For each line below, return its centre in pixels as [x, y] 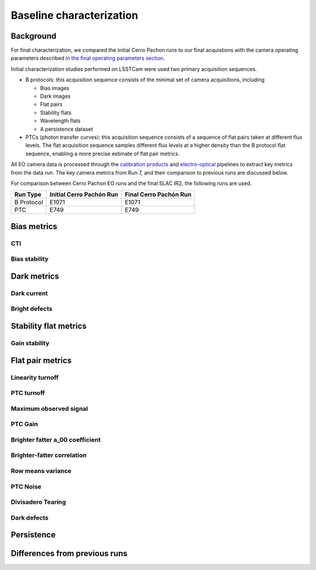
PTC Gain [24, 424]
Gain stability [30, 343]
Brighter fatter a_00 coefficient [56, 439]
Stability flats [56, 112]
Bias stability [30, 259]
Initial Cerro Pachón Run [84, 194]
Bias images [55, 88]
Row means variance [41, 470]
